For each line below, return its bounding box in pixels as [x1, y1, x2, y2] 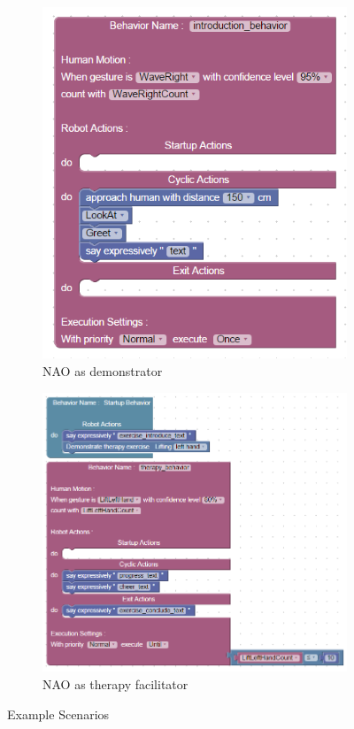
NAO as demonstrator [42, 362, 163, 380]
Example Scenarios [7, 704, 110, 723]
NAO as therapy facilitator [42, 674, 189, 693]
